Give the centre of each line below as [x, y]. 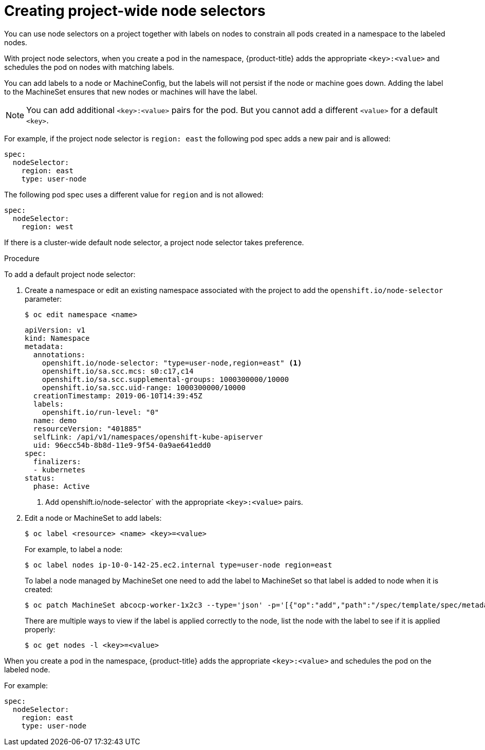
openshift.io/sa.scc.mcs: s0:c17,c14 [118, 371]
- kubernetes [59, 470]
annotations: [59, 354]
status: [40, 478]
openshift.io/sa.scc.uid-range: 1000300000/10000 [144, 387]
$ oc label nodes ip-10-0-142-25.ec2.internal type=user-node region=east [179, 565]
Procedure [22, 258]
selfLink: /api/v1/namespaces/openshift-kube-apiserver [148, 437]
